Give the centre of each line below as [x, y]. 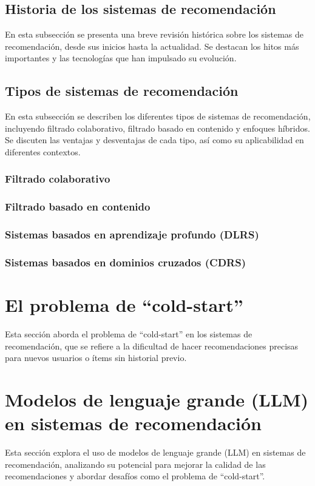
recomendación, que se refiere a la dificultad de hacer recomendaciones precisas [152, 346]
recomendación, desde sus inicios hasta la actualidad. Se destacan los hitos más [152, 46]
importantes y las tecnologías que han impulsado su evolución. [121, 58]
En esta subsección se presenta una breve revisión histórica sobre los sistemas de [154, 34]
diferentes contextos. [43, 151]
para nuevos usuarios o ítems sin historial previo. [96, 358]
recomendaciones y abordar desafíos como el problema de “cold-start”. [135, 476]
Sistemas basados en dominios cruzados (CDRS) [125, 262]
